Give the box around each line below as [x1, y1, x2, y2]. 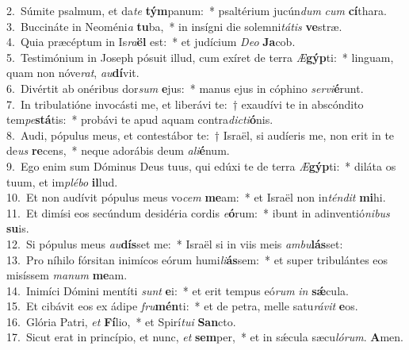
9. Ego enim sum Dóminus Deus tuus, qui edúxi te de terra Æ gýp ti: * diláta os [6, 157, 396, 174]
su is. [6, 220, 29, 237]
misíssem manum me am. [6, 267, 128, 283]
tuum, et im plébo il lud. [6, 173, 118, 190]
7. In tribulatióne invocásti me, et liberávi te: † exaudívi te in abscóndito [6, 95, 364, 112]
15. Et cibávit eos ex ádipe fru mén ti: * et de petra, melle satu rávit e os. [6, 298, 358, 314]
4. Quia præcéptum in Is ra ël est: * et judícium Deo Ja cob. [6, 33, 296, 50]
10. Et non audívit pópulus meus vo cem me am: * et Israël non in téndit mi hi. [6, 189, 386, 206]
